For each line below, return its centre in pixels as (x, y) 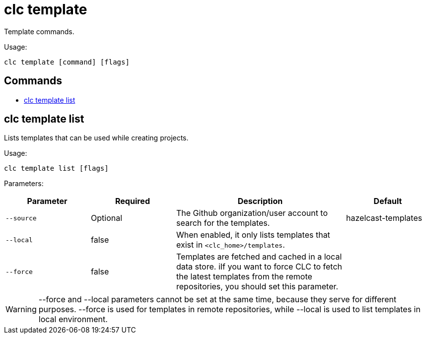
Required (133, 201)
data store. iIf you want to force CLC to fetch (259, 267)
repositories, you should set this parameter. (257, 287)
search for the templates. (223, 223)
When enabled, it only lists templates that (253, 235)
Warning (21, 309)
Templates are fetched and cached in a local (259, 257)
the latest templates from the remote (244, 277)
